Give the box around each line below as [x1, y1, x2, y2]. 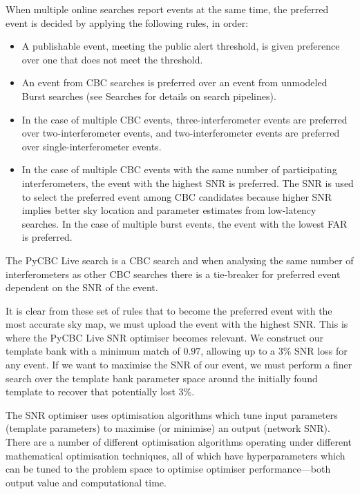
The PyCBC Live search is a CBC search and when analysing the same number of [6, 253, 354, 267]
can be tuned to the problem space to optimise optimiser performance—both [6, 462, 331, 476]
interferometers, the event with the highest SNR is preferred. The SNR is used [21, 175, 354, 190]
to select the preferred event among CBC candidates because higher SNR [21, 189, 332, 204]
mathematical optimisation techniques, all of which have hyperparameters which [6, 448, 345, 462]
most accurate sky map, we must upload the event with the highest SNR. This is [6, 317, 348, 331]
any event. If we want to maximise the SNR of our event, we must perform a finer [6, 357, 352, 372]
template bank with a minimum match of [6, 344, 180, 358]
